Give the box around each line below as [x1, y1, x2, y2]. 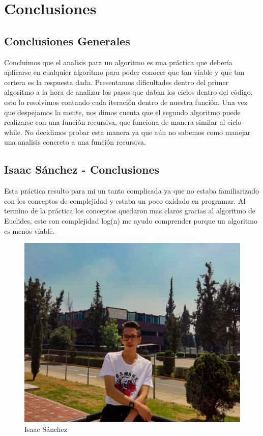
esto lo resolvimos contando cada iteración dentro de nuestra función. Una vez [4, 96, 248, 107]
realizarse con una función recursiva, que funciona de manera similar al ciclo [4, 117, 242, 127]
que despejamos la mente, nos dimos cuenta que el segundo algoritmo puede [4, 106, 241, 117]
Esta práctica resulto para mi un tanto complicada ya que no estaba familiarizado [4, 185, 259, 196]
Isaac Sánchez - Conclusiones [4, 161, 160, 177]
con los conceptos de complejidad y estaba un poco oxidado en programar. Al [4, 195, 246, 206]
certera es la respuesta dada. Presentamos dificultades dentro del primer [4, 76, 229, 87]
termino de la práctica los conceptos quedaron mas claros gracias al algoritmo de [4, 205, 256, 216]
